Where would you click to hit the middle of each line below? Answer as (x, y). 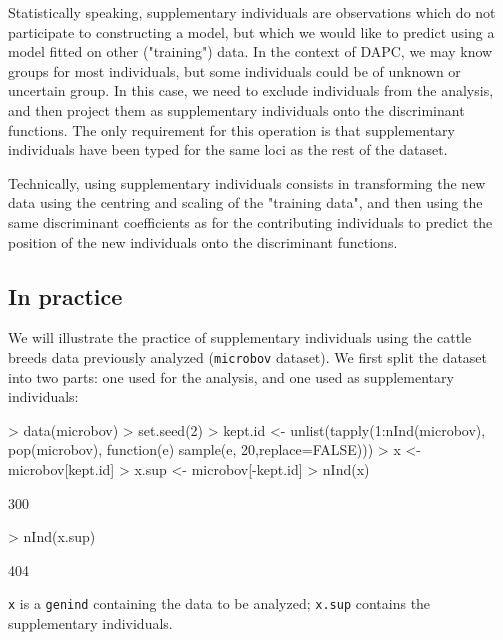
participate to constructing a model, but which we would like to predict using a (251, 31)
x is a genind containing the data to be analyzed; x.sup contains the (219, 603)
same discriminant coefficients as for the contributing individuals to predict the (250, 221)
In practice (65, 295)
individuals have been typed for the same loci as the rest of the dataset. (228, 149)
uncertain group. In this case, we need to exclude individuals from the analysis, (251, 90)
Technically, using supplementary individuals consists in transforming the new (247, 182)
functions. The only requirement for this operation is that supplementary (231, 129)
